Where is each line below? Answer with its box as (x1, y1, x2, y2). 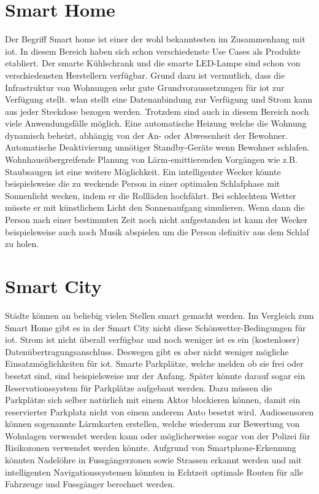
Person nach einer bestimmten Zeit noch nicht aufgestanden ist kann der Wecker (5, 213, 308, 226)
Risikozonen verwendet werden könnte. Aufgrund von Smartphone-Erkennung (5, 441, 296, 454)
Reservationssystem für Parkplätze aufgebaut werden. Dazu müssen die (5, 381, 272, 394)
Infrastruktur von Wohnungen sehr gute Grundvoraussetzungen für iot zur (5, 80, 285, 93)
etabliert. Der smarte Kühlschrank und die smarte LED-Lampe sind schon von (5, 57, 301, 69)
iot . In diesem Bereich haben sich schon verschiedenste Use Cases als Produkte (5, 44, 301, 57)
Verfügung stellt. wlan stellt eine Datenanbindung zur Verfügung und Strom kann (5, 93, 313, 106)
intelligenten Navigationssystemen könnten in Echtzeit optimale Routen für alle (5, 465, 303, 478)
